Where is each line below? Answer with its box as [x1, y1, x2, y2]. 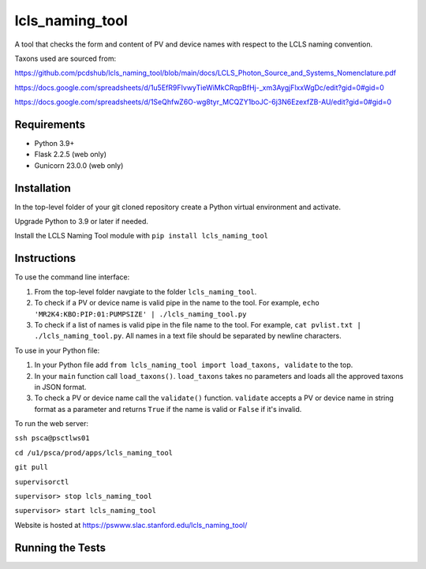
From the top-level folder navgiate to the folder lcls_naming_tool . [34, 286, 257, 296]
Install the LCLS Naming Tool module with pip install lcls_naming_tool [14, 231, 268, 241]
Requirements [14, 118, 86, 131]
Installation [14, 182, 71, 195]
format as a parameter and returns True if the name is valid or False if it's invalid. [34, 404, 302, 414]
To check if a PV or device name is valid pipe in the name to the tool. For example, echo [34, 298, 319, 308]
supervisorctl [14, 477, 69, 486]
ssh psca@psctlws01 [14, 434, 90, 443]
